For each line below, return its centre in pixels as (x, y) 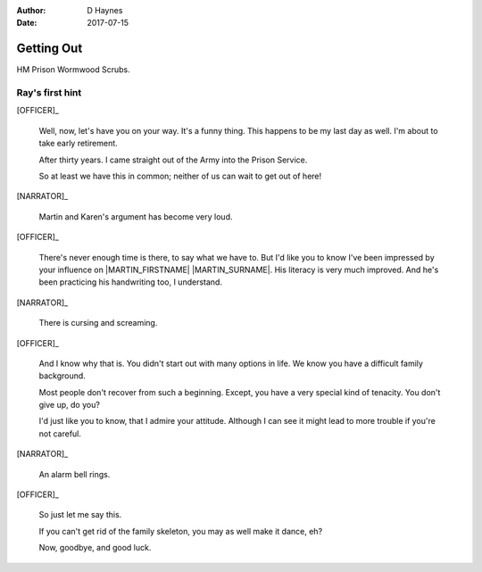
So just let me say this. (80, 515)
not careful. (60, 434)
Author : (31, 10)
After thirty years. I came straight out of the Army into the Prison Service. (173, 160)
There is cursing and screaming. (98, 323)
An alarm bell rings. (75, 474)
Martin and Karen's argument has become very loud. (136, 216)
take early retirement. (78, 144)
